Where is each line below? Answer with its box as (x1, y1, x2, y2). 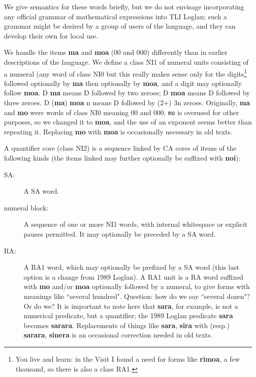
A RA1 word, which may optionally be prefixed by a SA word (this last (24, 262, 239, 272)
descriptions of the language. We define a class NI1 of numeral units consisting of (4, 56, 249, 67)
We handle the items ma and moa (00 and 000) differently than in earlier (4, 47, 228, 57)
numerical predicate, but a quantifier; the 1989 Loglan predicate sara (24, 310, 233, 321)
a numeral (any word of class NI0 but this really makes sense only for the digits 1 (4, 67, 247, 79)
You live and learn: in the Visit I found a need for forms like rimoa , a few (15, 353, 240, 364)
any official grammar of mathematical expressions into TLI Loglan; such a (4, 11, 227, 21)
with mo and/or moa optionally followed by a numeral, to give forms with (24, 281, 250, 292)
